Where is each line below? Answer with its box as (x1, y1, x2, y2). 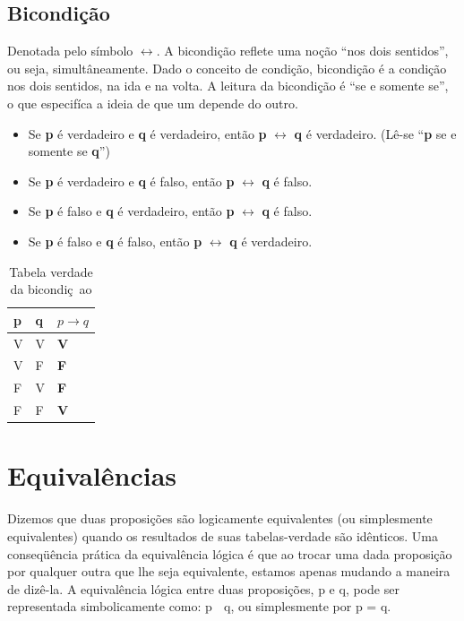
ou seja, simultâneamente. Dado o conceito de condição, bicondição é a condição (7, 58, 447, 77)
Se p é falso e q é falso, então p (28, 231, 202, 250)
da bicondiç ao (10, 280, 92, 298)
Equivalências (7, 457, 177, 494)
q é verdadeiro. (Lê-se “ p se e (294, 124, 457, 142)
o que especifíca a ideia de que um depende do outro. (7, 93, 298, 112)
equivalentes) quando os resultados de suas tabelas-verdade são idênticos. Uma (7, 526, 439, 545)
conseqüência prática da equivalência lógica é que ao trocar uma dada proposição (7, 544, 452, 563)
